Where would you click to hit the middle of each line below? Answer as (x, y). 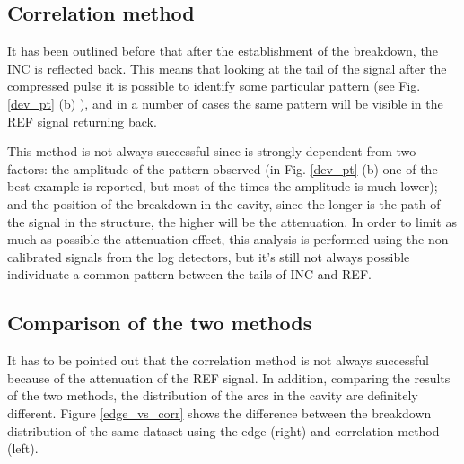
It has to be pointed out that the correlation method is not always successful (218, 360)
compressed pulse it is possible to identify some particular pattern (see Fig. (214, 86)
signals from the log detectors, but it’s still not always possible (238, 256)
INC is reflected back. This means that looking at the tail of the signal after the (227, 68)
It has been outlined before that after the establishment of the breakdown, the (223, 51)
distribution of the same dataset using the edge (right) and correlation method (223, 430)
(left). (23, 448)
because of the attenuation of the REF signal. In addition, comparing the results (229, 377)
